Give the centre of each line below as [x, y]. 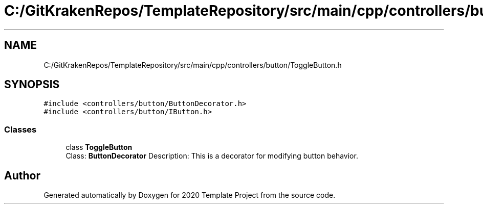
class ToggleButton [99, 147]
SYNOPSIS [32, 85]
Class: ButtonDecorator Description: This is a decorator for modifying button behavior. [212, 156]
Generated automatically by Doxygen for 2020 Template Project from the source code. [190, 195]
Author [22, 175]
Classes [20, 129]
